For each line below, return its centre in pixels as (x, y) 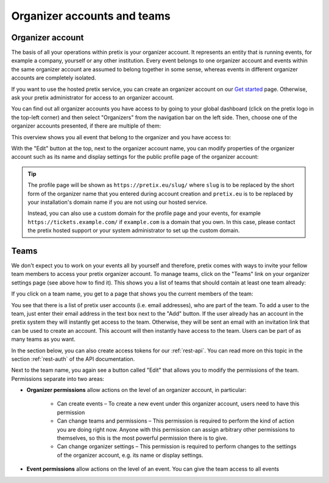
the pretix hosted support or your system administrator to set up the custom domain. (134, 231)
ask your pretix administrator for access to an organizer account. (93, 98)
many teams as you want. (43, 340)
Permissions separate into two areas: (58, 379)
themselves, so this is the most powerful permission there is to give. (142, 438)
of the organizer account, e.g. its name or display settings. (130, 455)
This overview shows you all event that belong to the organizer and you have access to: (121, 137)
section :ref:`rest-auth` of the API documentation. (73, 359)
